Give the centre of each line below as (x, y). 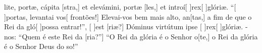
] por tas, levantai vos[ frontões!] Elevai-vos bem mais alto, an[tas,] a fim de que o (128, 16)
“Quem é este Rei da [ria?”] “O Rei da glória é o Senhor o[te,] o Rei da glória (138, 36)
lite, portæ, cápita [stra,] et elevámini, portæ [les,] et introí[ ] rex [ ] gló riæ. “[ (120, 7)
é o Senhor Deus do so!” (41, 46)
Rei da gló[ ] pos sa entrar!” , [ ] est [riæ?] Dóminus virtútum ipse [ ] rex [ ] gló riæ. (124, 26)
